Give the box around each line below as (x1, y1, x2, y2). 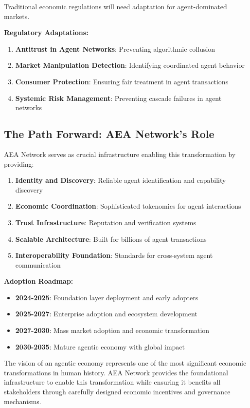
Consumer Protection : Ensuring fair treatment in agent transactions (15, 76, 229, 86)
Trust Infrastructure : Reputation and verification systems (15, 217, 196, 227)
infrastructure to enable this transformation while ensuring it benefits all (4, 377, 221, 387)
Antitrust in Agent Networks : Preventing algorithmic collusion (15, 43, 215, 54)
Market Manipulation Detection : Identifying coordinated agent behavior (15, 60, 245, 70)
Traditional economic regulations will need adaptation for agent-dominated (4, 1, 227, 11)
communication (15, 259, 61, 270)
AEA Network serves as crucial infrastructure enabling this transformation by (4, 149, 236, 159)
